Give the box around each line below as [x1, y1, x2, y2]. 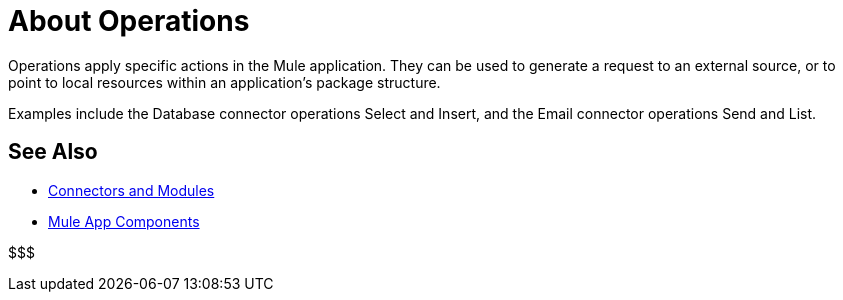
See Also [8, 139, 98, 165]
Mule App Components [48, 212, 200, 230]
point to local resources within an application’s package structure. [8, 73, 441, 91]
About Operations [8, 4, 250, 38]
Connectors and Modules [48, 181, 215, 199]
